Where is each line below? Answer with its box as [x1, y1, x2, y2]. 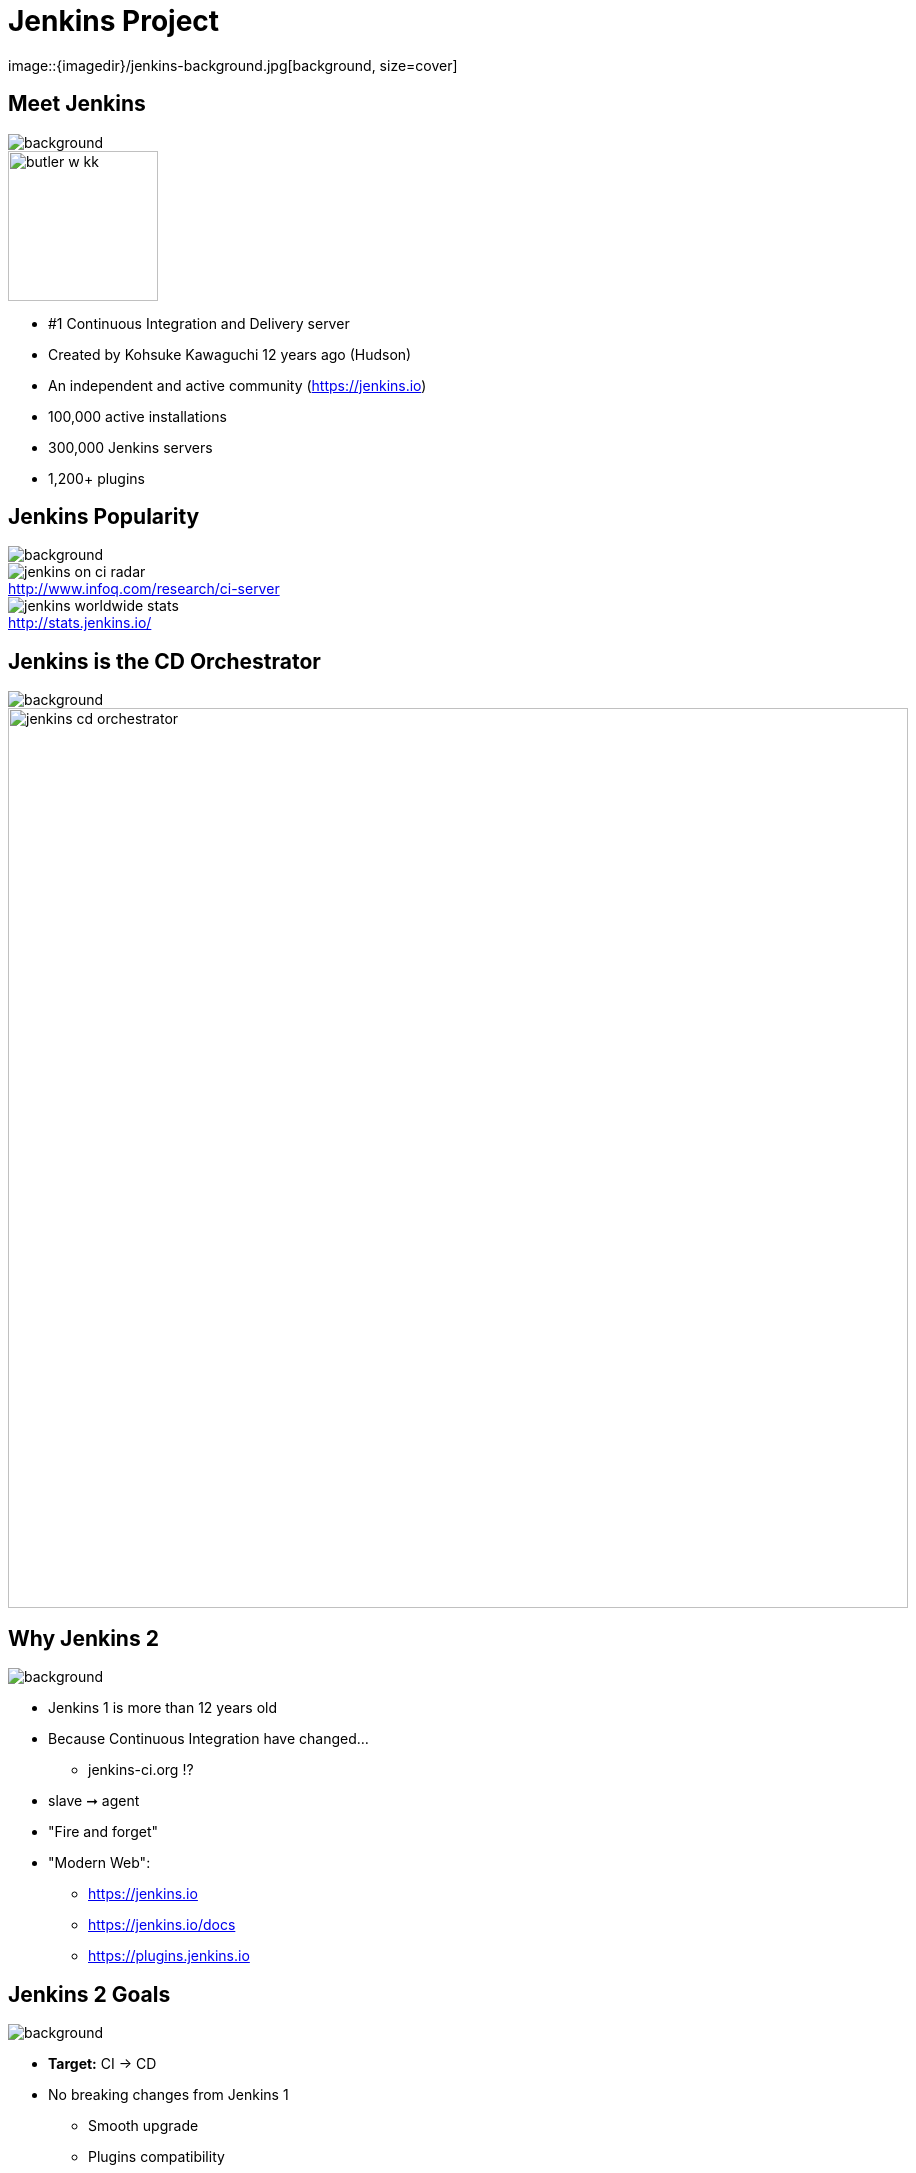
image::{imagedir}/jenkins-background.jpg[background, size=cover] [8, 56, 458, 74]
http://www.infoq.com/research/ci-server [8, 580, 280, 598]
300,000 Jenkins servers [48, 438, 213, 456]
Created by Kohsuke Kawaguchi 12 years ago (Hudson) [48, 345, 412, 363]
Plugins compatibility [88, 2147, 225, 2165]
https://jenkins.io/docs [88, 1916, 236, 1934]
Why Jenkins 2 [8, 1625, 159, 1651]
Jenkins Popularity [8, 504, 200, 530]
